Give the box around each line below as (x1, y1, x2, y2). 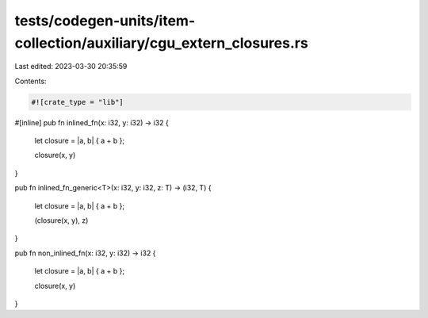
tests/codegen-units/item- (14, 12, 196, 29)
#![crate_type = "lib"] (31, 98, 124, 106)
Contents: (14, 76, 47, 86)
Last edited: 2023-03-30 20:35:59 (14, 62, 128, 71)
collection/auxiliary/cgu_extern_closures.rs (14, 34, 308, 52)
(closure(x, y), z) (34, 216, 89, 225)
